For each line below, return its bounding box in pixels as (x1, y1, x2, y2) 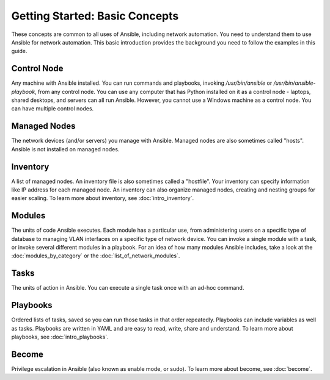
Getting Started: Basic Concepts (11, 9, 179, 23)
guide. (11, 48, 28, 55)
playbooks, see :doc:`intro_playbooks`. (11, 333, 109, 341)
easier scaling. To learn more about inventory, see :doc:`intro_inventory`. (11, 195, 194, 202)
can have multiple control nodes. (11, 105, 94, 112)
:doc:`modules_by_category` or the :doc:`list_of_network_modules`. (11, 252, 180, 259)
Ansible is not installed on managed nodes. (11, 145, 120, 152)
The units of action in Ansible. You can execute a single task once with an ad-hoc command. (11, 284, 244, 292)
